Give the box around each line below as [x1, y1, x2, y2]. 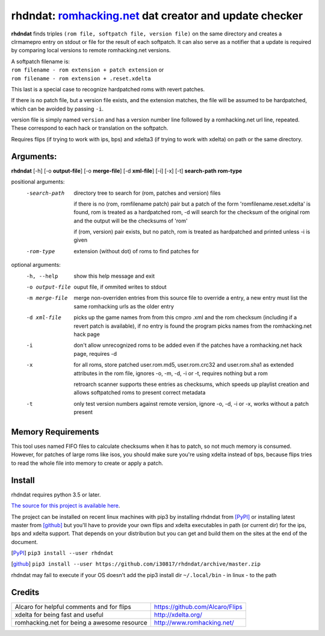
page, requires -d [73, 350, 117, 357]
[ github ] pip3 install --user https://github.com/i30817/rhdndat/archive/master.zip [11, 560, 261, 567]
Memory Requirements [11, 427, 99, 437]
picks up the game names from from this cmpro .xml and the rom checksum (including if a [73, 314, 297, 321]
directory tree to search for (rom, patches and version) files [73, 189, 221, 197]
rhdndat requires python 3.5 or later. [11, 491, 101, 498]
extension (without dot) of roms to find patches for [73, 247, 199, 255]
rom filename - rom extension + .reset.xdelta [11, 75, 151, 82]
